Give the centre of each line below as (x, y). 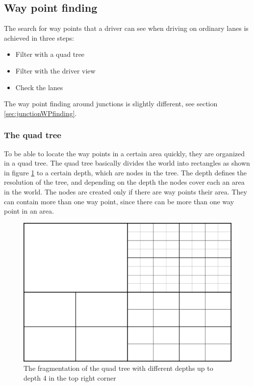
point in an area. (29, 211)
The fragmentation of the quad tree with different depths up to (118, 368)
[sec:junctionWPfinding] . (40, 113)
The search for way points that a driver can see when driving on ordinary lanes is (126, 28)
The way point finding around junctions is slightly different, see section (111, 104)
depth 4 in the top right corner (70, 377)
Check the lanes (39, 87)
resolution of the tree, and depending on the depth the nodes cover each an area (124, 182)
